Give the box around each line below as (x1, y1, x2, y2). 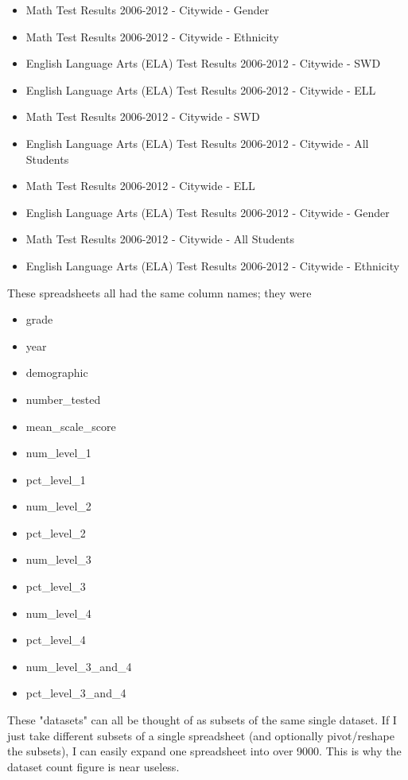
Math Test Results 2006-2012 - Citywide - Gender (25, 2, 270, 17)
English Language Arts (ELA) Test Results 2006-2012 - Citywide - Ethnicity (25, 257, 400, 274)
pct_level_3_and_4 (25, 685, 126, 701)
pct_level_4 (25, 631, 86, 648)
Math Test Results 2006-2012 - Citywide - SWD (25, 108, 260, 125)
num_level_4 (25, 604, 91, 621)
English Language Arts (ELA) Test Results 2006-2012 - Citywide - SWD (25, 55, 381, 72)
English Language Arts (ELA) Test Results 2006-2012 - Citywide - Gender (25, 204, 390, 220)
